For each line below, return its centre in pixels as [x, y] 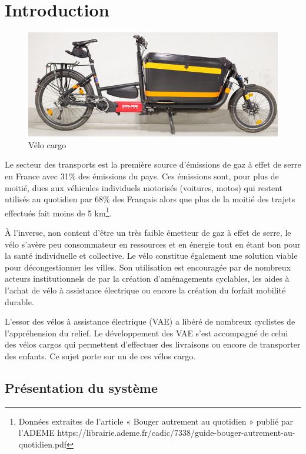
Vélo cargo [47, 144]
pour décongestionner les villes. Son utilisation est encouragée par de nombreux [148, 267]
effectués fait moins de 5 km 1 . [58, 212]
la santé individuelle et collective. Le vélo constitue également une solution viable [151, 256]
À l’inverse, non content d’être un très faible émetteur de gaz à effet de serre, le [148, 232]
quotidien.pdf [43, 444]
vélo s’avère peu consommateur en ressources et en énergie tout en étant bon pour [153, 244]
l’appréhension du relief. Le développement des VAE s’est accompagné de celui [147, 333]
